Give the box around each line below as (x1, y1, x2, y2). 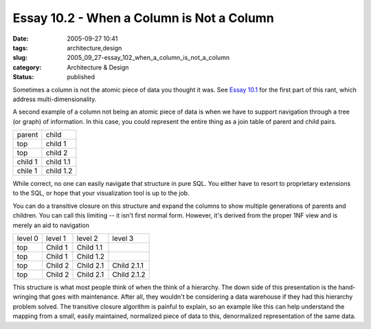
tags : (12, 43, 28, 52)
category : (12, 63, 42, 72)
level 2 (76, 234, 99, 244)
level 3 (112, 234, 134, 244)
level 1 (45, 234, 67, 244)
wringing (12, 293, 38, 301)
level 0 (16, 234, 39, 244)
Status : (12, 73, 34, 81)
